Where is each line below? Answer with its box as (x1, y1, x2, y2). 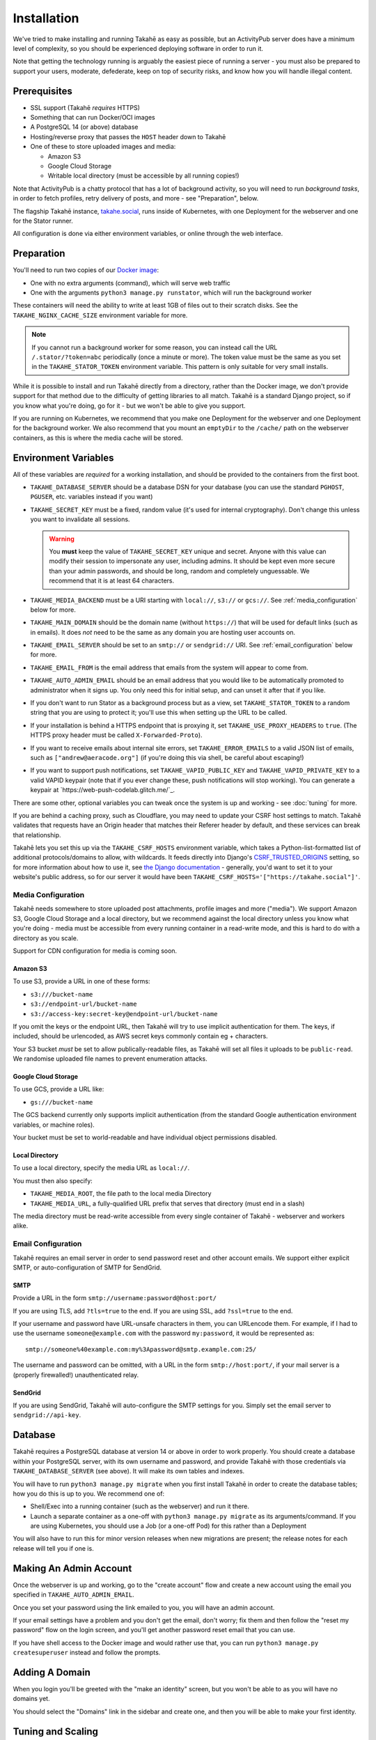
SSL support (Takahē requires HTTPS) (30, 103, 141, 111)
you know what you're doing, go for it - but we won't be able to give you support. (13, 401, 246, 410)
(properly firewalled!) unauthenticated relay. (13, 1370, 139, 1379)
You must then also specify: (13, 1176, 93, 1185)
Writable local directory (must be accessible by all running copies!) (47, 171, 240, 180)
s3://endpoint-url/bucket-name (30, 1000, 137, 1009)
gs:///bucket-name (30, 1098, 93, 1106)
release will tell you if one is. (13, 1544, 94, 1552)
